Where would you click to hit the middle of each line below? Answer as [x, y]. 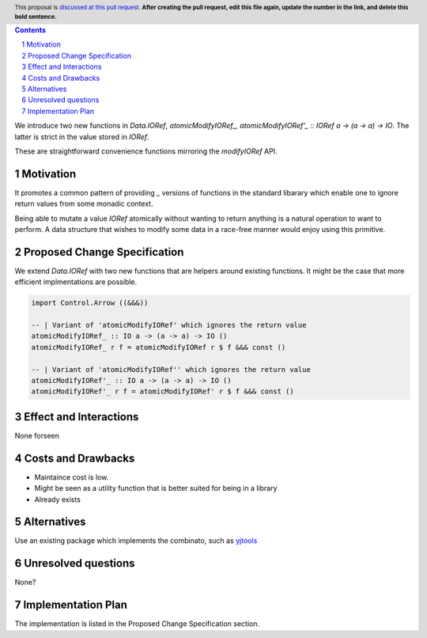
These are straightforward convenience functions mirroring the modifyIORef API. [146, 151]
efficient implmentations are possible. [76, 282]
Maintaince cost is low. [72, 477]
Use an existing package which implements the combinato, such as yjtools [136, 541]
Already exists [57, 499]
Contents [30, 30]
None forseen [37, 435]
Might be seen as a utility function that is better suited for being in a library [156, 488]
